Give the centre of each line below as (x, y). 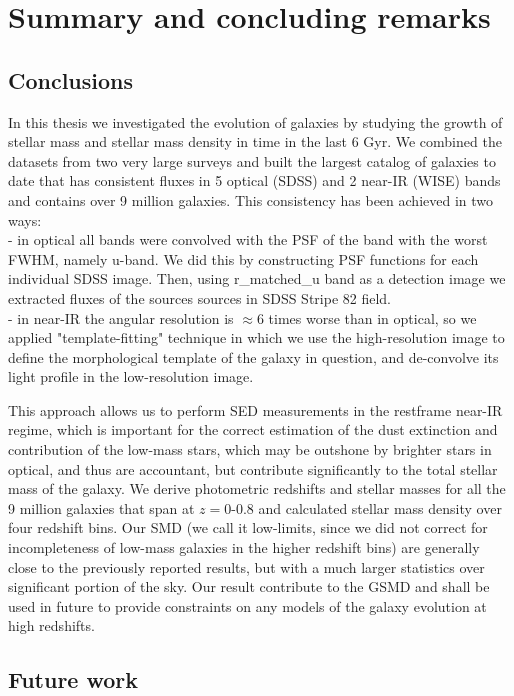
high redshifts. (51, 625)
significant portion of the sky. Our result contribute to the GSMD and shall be (249, 586)
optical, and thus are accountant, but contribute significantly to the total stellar (253, 468)
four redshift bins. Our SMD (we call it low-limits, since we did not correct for (248, 527)
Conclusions (71, 79)
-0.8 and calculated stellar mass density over (366, 507)
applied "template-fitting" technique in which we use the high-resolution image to (256, 337)
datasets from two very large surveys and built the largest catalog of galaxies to (252, 160)
